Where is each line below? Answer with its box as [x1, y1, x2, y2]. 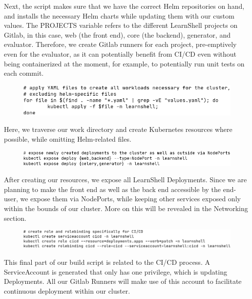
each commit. [4, 68, 44, 78]
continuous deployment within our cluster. [4, 285, 130, 296]
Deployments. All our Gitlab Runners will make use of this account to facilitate [4, 276, 242, 286]
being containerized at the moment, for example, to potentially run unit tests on [4, 58, 245, 68]
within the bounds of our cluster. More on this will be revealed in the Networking [4, 203, 248, 214]
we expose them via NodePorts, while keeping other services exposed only [20, 193, 241, 204]
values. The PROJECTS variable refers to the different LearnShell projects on [4, 20, 238, 30]
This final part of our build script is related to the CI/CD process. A [4, 257, 210, 267]
